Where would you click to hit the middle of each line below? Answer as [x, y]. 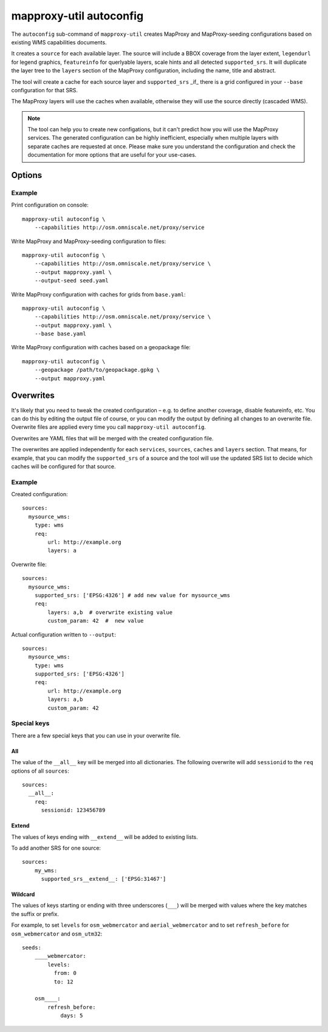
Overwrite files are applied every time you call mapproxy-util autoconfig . [109, 427]
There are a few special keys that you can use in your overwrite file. [96, 736]
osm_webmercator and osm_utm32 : [57, 934]
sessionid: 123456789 [73, 810]
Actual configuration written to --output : [64, 634]
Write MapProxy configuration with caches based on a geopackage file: [101, 347]
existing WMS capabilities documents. [59, 42]
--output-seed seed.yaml [71, 281]
